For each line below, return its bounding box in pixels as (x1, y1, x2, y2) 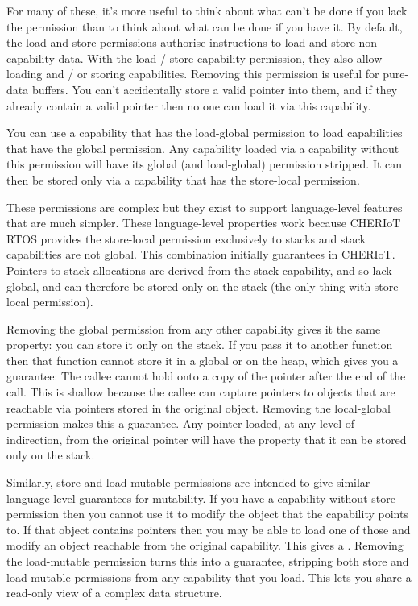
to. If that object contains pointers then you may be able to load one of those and (6, 521, 411, 538)
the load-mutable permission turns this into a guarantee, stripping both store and (6, 553, 409, 569)
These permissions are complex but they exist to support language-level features (6, 198, 403, 215)
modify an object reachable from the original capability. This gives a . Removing (6, 537, 404, 554)
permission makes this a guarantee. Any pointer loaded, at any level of (6, 415, 355, 432)
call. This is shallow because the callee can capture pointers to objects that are (6, 384, 395, 401)
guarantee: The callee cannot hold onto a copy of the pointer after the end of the (6, 367, 406, 384)
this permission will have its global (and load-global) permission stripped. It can (6, 156, 403, 172)
